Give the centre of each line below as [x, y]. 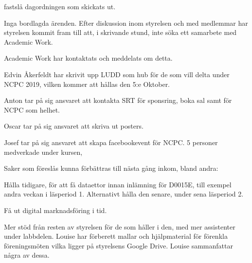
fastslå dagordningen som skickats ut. [60, 6]
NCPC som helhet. [32, 109]
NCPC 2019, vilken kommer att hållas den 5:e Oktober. [87, 84]
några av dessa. [27, 255]
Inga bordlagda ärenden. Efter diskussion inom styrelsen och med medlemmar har [126, 23]
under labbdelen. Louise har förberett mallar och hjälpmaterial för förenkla [116, 236]
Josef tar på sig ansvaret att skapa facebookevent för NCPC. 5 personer [111, 142]
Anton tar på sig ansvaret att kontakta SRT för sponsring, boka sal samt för [118, 100]
